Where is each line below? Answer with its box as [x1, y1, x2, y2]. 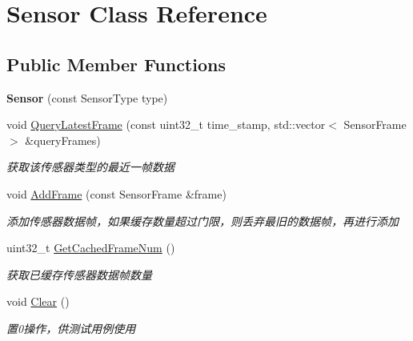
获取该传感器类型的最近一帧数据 [6, 158, 174, 175]
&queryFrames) [25, 131, 101, 148]
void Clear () [6, 293, 70, 310]
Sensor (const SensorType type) [6, 89, 168, 106]
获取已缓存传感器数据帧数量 [6, 266, 152, 283]
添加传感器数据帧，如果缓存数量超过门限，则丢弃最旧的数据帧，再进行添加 [6, 212, 399, 229]
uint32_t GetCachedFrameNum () [6, 239, 175, 256]
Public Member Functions [6, 51, 226, 76]
